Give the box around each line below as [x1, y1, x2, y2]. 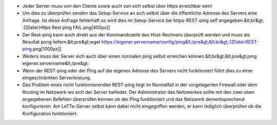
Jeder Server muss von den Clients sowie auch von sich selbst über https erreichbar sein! [22, 3, 212, 9]
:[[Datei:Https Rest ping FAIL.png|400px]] [22, 25, 110, 31]
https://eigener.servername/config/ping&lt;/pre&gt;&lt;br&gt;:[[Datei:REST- [101, 38, 259, 45]
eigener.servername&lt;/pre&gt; [22, 60, 89, 67]
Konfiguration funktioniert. [22, 110, 78, 116]
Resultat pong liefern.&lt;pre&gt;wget [22, 38, 101, 45]
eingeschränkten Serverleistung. [22, 74, 92, 80]
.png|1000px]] [31, 46, 62, 52]
